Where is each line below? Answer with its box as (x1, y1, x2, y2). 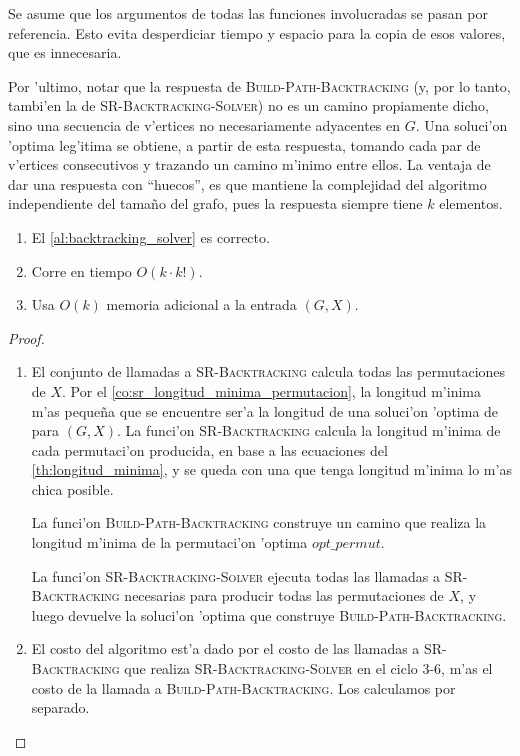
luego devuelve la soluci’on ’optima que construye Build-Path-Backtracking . (31, 604, 507, 625)
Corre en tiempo (31, 260, 132, 281)
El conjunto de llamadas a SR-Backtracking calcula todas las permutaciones (31, 361, 506, 382)
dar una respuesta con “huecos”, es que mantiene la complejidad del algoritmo (8, 173, 487, 194)
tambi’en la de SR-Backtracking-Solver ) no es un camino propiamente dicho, (8, 95, 489, 116)
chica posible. (31, 478, 114, 499)
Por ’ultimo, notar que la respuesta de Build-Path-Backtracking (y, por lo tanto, (8, 75, 511, 96)
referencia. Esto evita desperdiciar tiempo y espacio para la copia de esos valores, (8, 22, 506, 43)
